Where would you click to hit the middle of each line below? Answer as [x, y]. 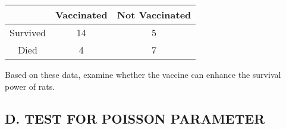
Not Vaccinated [154, 15]
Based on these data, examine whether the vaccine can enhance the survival [143, 74]
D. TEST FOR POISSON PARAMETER [135, 118]
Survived [28, 32]
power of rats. [30, 86]
